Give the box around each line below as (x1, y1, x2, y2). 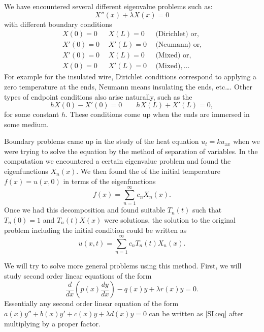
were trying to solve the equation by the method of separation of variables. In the (4, 145, 258, 156)
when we (233, 136, 260, 146)
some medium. (4, 118, 49, 129)
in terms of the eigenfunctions (63, 175, 156, 186)
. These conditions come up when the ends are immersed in (65, 109, 250, 119)
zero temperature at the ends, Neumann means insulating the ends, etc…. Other (4, 81, 252, 92)
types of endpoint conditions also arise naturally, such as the (4, 91, 192, 102)
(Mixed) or (155, 52, 189, 59)
